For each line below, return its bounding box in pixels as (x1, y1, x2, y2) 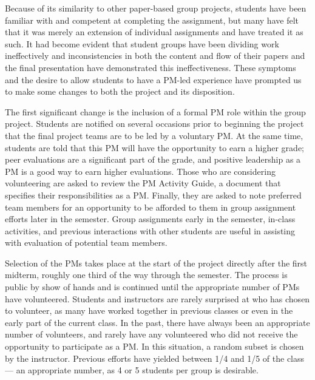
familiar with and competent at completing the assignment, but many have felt (5, 13, 299, 26)
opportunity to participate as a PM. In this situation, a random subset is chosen (5, 340, 304, 353)
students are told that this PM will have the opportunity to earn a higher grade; (5, 141, 304, 154)
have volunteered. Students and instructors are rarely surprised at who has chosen (5, 292, 310, 305)
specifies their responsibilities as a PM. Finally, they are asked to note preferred (5, 188, 302, 201)
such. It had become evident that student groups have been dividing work (5, 37, 279, 50)
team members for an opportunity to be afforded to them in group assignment (5, 200, 296, 213)
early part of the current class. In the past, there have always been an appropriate (5, 316, 310, 328)
